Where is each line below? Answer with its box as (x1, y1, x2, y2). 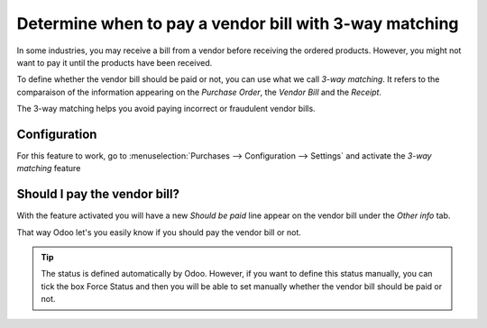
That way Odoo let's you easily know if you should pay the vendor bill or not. (16, 226, 302, 238)
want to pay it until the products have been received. (16, 57, 213, 68)
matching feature (16, 163, 81, 174)
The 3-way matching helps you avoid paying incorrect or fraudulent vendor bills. (16, 104, 316, 114)
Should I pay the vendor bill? (16, 187, 180, 202)
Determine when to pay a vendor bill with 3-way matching (16, 14, 459, 33)
